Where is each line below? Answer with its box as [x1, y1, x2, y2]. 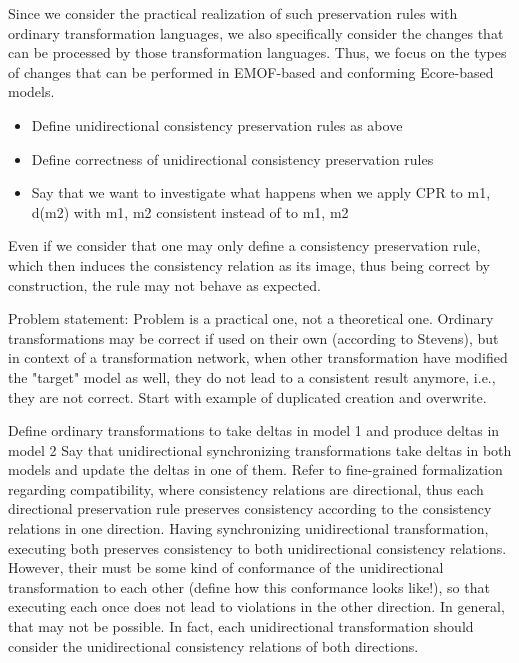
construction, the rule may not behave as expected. [8, 274, 321, 295]
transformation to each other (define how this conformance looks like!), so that [8, 576, 490, 597]
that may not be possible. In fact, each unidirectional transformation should [8, 616, 474, 637]
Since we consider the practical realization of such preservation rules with [8, 3, 458, 23]
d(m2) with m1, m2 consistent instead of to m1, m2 [31, 201, 349, 222]
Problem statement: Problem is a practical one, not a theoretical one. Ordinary [8, 308, 494, 329]
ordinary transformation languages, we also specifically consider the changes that [8, 22, 504, 43]
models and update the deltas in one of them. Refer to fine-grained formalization [8, 459, 503, 480]
